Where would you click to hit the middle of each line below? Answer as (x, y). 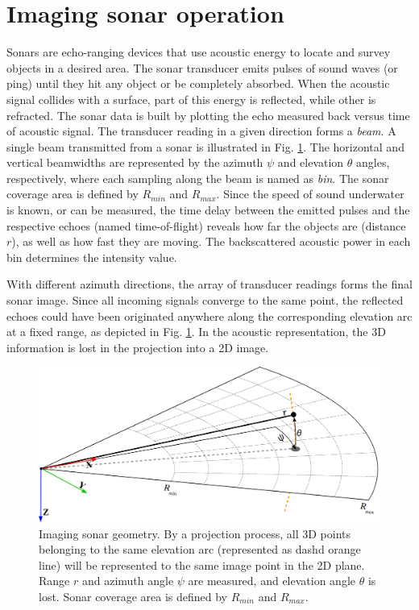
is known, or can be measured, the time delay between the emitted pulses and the (208, 210)
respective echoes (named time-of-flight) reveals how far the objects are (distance (206, 225)
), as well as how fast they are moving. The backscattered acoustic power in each (211, 241)
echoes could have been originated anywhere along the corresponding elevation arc (209, 315)
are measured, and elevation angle (272, 581)
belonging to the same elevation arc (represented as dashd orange (200, 549)
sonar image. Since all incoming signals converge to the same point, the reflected (205, 300)
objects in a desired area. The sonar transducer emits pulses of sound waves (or (202, 67)
